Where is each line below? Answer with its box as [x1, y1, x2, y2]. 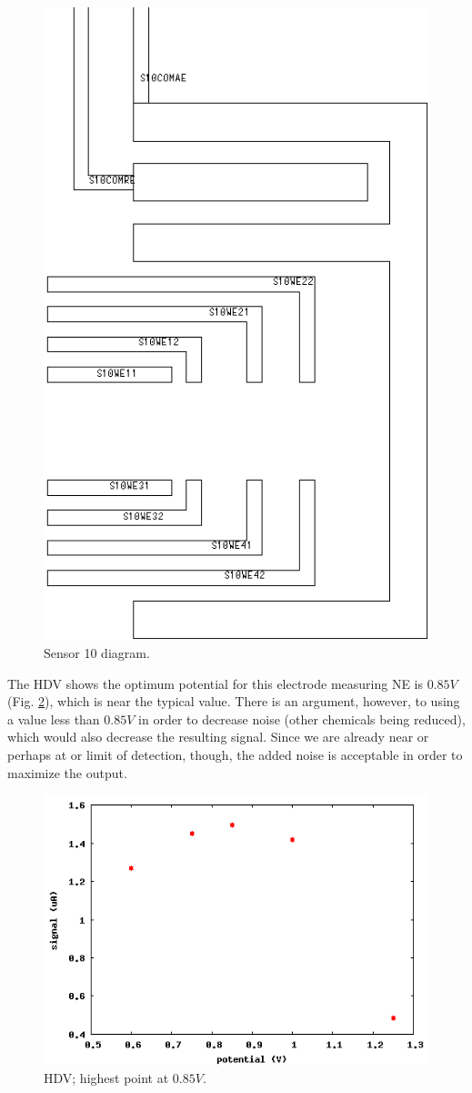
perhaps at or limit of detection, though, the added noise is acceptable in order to [7, 744, 463, 764]
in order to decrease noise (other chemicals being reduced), [138, 709, 466, 728]
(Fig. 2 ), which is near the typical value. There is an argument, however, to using [7, 692, 460, 711]
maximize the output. [7, 763, 127, 782]
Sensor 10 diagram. [44, 643, 150, 663]
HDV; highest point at [44, 1068, 169, 1087]
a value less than [7, 709, 100, 728]
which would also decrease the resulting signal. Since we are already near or [7, 727, 429, 746]
